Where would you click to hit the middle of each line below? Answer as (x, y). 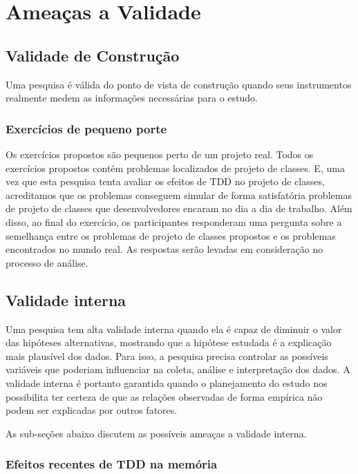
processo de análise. (47, 262)
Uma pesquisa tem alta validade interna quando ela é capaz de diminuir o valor (174, 329)
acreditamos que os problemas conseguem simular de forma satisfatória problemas (179, 195)
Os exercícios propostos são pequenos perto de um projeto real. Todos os (160, 154)
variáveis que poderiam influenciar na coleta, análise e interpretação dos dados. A (178, 369)
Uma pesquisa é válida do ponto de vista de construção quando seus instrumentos (179, 84)
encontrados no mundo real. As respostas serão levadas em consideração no (164, 249)
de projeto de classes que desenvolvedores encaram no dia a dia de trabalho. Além (179, 208)
